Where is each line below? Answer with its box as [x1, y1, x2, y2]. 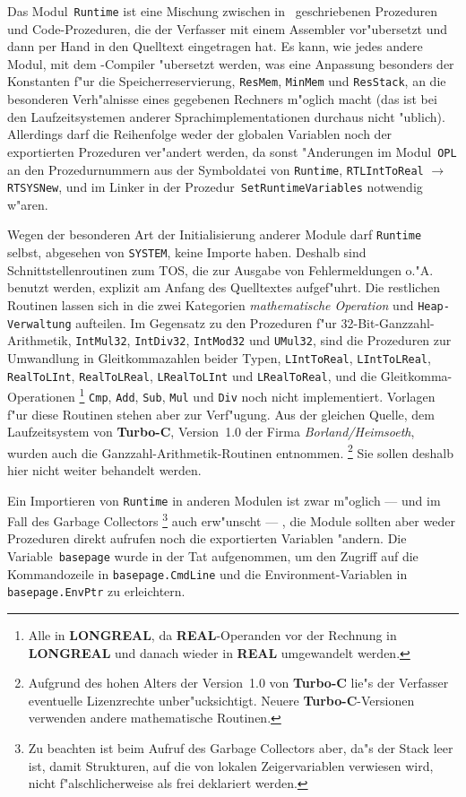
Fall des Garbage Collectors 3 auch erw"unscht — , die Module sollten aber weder [7, 509, 455, 530]
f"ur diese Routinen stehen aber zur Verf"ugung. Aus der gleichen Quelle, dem [7, 404, 435, 423]
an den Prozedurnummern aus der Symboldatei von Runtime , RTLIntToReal [7, 160, 424, 178]
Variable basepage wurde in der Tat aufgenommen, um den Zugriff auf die [7, 547, 419, 566]
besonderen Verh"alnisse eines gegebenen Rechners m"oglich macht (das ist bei [7, 90, 437, 108]
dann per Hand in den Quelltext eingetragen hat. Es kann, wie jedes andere [7, 37, 423, 56]
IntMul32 [75, 335, 127, 349]
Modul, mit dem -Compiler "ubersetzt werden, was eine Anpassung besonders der [7, 54, 454, 73]
